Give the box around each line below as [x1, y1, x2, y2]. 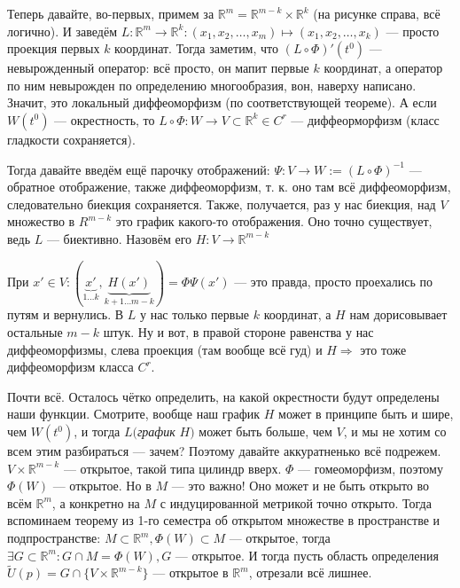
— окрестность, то [54, 110, 155, 129]
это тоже [360, 340, 407, 358]
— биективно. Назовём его [46, 229, 192, 247]
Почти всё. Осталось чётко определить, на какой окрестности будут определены [7, 387, 440, 405]
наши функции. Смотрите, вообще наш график [7, 404, 261, 423]
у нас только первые [140, 305, 250, 324]
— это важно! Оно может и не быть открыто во [171, 476, 430, 495]
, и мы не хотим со [343, 422, 447, 441]
